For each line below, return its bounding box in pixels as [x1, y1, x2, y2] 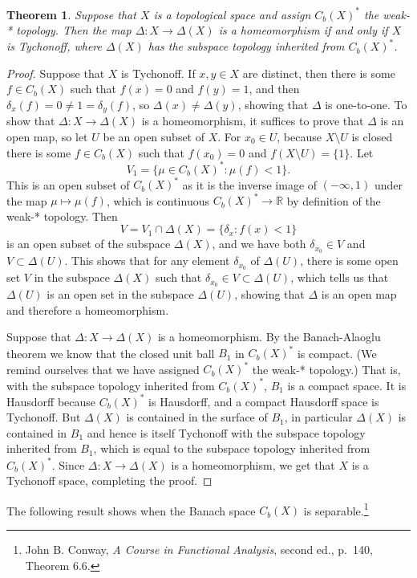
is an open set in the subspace [47, 286, 194, 303]
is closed [351, 128, 393, 145]
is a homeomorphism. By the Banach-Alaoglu [157, 328, 381, 345]
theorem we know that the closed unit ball [6, 344, 215, 361]
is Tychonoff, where [6, 38, 102, 55]
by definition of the [286, 192, 381, 209]
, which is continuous [106, 192, 209, 209]
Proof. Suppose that [6, 64, 105, 81]
